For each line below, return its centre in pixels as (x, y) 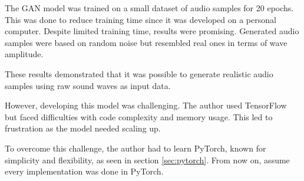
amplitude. (24, 54)
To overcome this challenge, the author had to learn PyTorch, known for (136, 148)
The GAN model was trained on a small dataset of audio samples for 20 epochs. (149, 8)
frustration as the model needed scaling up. (83, 128)
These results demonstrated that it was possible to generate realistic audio (139, 73)
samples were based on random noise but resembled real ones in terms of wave (146, 42)
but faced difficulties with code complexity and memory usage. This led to (139, 116)
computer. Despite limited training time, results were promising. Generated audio (152, 31)
